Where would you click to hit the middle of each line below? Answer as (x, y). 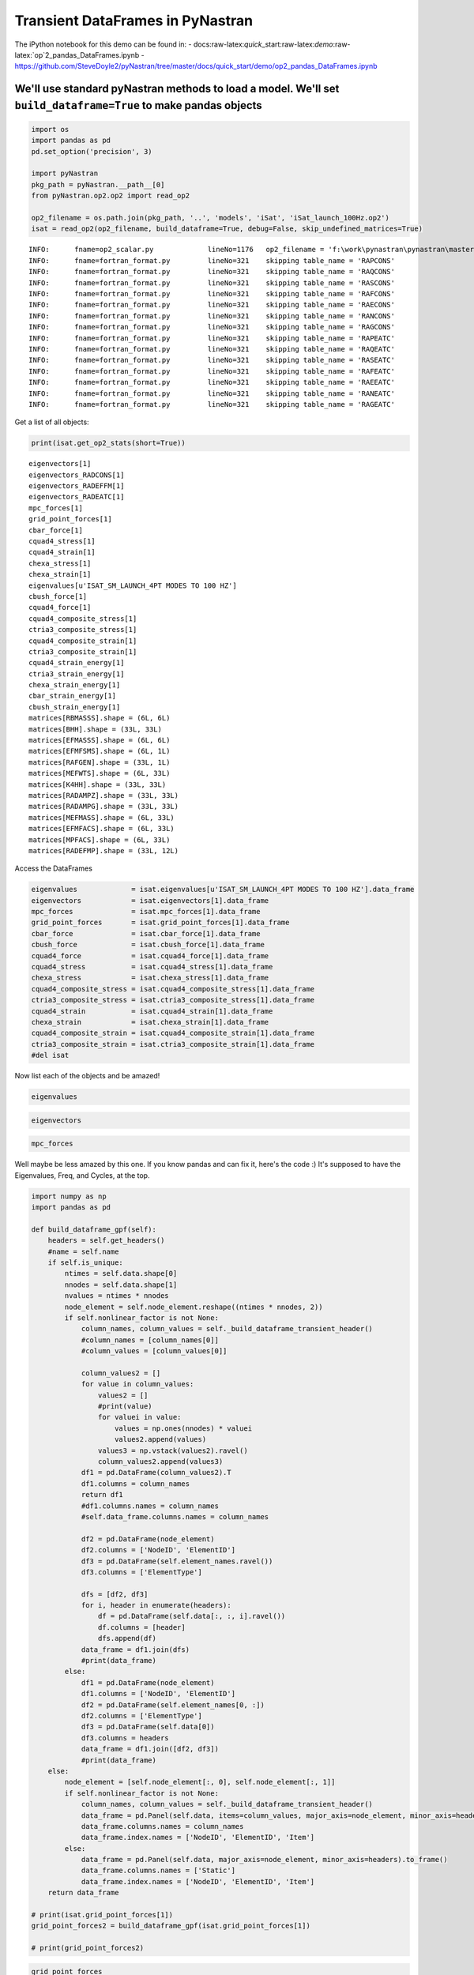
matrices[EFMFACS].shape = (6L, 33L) (102, 829)
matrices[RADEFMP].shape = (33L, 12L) (104, 850)
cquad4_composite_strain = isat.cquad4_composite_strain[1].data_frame (173, 1033)
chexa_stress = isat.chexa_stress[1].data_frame (150, 978)
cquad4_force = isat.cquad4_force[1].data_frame (150, 956)
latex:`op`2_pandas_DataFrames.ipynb (77, 55)
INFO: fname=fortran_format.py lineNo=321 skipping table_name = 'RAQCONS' (212, 272)
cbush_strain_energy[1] (75, 707)
